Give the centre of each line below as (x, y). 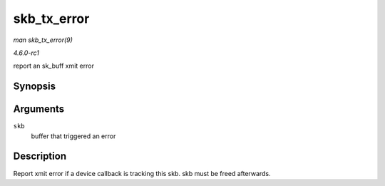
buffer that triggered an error (73, 136)
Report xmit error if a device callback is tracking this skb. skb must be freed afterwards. (142, 173)
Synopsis (35, 87)
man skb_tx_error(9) (43, 40)
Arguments (39, 109)
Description (40, 156)
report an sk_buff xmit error (53, 66)
